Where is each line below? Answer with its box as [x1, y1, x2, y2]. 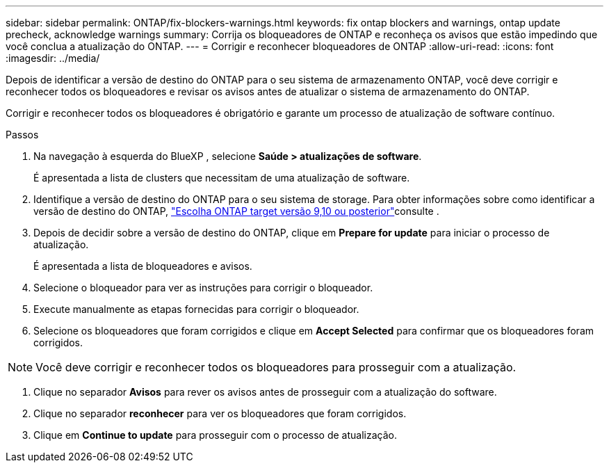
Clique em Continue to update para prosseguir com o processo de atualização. [33, 429, 397, 441]
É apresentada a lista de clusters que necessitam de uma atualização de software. [33, 172, 410, 184]
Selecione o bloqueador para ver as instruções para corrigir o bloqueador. [33, 282, 373, 293]
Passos [6, 129, 39, 140]
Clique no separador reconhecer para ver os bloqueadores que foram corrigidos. [33, 408, 407, 419]
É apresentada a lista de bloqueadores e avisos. [33, 260, 252, 272]
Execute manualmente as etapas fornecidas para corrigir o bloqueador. [33, 303, 359, 315]
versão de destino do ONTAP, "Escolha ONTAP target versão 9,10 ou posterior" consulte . [33, 205, 439, 217]
